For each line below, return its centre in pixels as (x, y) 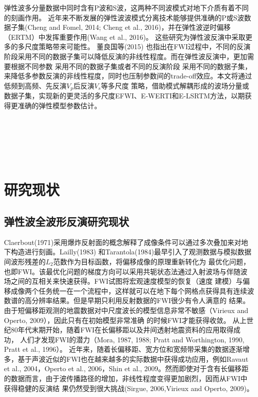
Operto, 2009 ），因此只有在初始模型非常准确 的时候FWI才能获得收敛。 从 (122, 320)
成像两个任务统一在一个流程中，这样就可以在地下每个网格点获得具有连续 (129, 290)
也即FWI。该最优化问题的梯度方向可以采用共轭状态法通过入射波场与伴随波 (126, 271)
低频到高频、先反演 (35, 85)
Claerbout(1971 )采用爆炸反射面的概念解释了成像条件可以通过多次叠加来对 (123, 242)
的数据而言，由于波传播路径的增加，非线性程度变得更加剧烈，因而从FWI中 (126, 378)
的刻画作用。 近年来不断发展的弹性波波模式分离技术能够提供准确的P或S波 (124, 17)
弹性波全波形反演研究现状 (66, 221)
